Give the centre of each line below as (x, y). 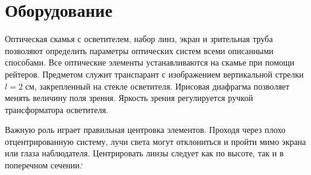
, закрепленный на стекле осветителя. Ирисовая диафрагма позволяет (162, 86)
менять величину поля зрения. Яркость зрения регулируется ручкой (129, 98)
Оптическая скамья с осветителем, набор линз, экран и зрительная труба (139, 39)
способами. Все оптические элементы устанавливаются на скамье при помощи (150, 62)
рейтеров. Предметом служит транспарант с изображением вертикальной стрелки (154, 74)
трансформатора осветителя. (57, 109)
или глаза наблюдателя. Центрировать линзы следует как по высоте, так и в (144, 153)
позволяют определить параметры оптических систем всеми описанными (139, 50)
